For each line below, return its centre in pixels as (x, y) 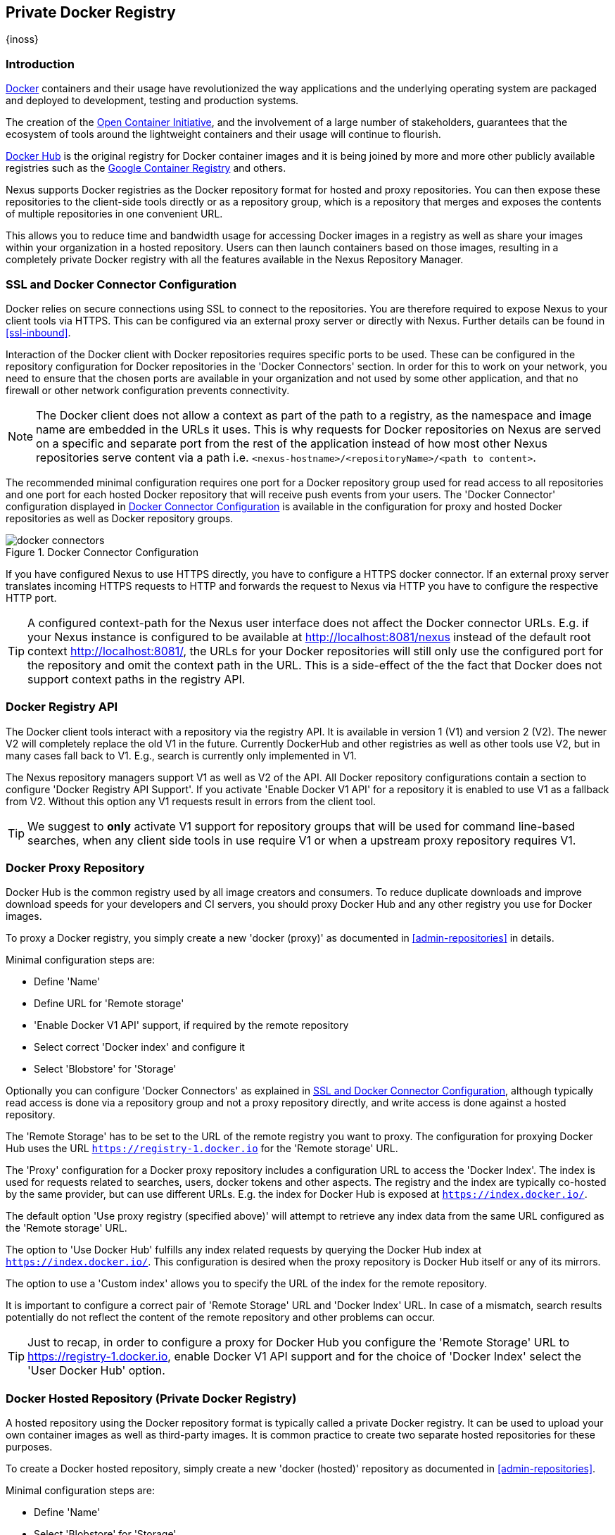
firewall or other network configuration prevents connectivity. (148, 390)
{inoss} (22, 39)
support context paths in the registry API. (137, 679)
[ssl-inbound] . (38, 332)
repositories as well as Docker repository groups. (120, 518)
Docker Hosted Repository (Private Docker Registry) (151, 1398)
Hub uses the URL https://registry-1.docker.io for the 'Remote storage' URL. (202, 1149)
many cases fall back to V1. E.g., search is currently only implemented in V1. (181, 755)
